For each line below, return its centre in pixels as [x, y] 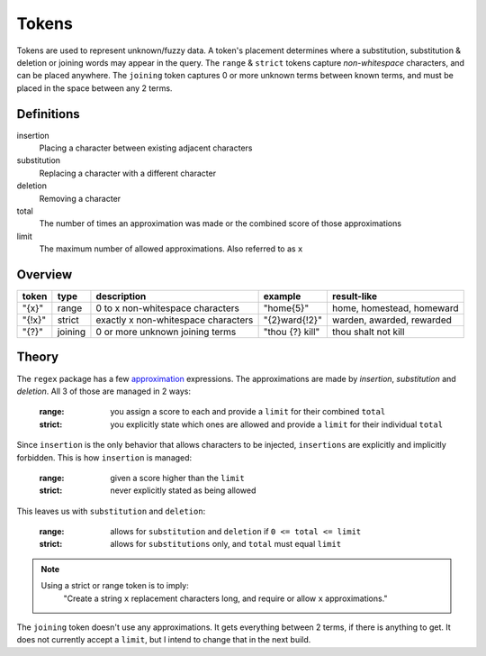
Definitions [48, 114]
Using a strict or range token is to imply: [115, 586]
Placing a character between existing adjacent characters [146, 148]
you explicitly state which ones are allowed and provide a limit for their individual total [277, 424]
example [282, 296]
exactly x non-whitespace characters [175, 320]
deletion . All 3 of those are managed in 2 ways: [103, 391]
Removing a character [80, 198]
